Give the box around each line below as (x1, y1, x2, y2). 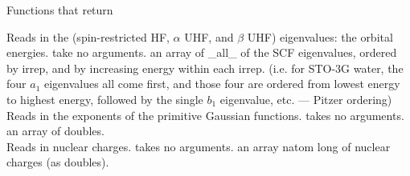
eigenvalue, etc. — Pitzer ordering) (219, 90, 392, 107)
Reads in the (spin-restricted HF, (6, 28, 170, 45)
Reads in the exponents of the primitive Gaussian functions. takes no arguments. (6, 106, 404, 123)
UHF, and (184, 28, 234, 45)
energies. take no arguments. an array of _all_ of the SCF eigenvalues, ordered (6, 44, 397, 61)
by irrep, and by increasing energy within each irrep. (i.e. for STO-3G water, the (6, 59, 404, 76)
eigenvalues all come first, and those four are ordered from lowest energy (43, 75, 400, 92)
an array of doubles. (6, 122, 105, 139)
